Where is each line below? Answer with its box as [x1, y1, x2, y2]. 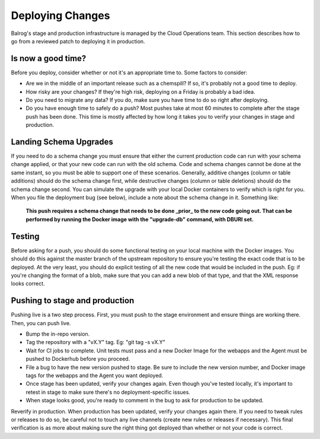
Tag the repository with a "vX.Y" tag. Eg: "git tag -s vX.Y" [25, 339, 165, 346]
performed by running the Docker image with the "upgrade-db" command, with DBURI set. [25, 215, 254, 222]
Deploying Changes [11, 9, 110, 22]
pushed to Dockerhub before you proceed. [25, 355, 130, 362]
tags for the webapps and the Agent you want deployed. [25, 371, 164, 379]
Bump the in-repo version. [25, 330, 90, 338]
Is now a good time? [11, 53, 87, 63]
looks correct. [11, 280, 45, 287]
